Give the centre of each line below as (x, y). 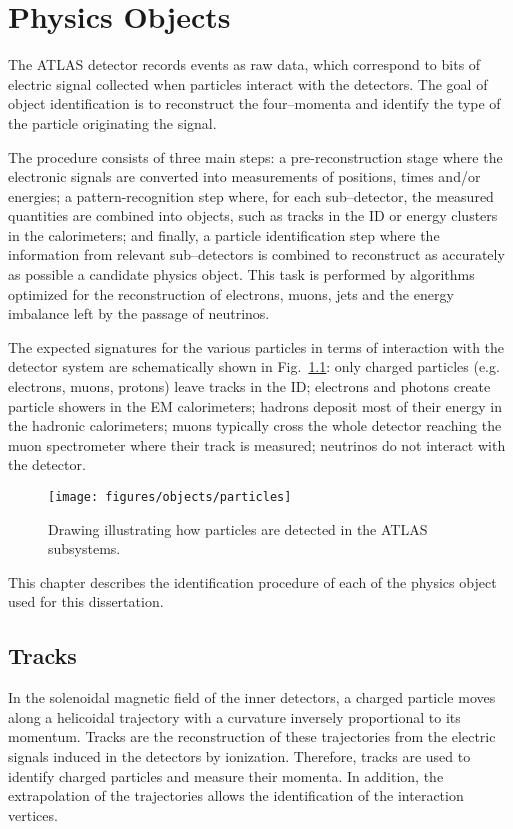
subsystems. (84, 548)
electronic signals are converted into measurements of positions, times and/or (244, 176)
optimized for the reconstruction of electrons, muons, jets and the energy (231, 293)
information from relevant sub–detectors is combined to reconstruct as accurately (256, 254)
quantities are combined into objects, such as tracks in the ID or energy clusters (253, 215)
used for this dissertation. (86, 601)
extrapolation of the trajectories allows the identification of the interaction (236, 795)
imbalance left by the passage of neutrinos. (139, 313)
